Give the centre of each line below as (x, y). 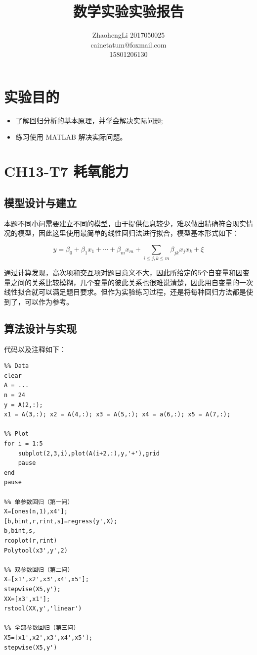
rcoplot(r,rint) (31, 540)
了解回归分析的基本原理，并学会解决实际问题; (89, 120)
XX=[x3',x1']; (27, 599)
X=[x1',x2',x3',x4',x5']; (46, 579)
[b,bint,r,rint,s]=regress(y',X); (61, 521)
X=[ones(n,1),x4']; (36, 512)
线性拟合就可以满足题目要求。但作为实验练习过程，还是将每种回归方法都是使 (128, 292)
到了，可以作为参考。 (39, 301)
